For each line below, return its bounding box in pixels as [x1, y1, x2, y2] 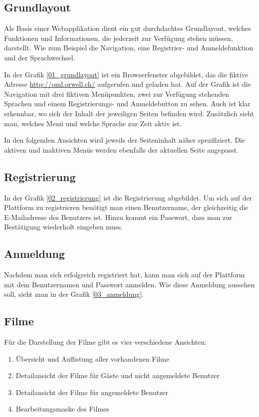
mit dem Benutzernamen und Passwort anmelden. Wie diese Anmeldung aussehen [4, 279, 255, 289]
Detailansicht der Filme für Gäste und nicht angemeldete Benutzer [15, 370, 220, 381]
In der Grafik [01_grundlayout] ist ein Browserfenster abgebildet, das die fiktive [4, 69, 249, 79]
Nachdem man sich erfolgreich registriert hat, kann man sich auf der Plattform [4, 269, 245, 280]
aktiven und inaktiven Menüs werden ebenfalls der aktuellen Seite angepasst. [4, 144, 239, 155]
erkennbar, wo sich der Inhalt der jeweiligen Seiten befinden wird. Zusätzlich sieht [4, 108, 254, 118]
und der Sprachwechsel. [4, 52, 75, 62]
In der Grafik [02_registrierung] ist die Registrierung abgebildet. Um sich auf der [4, 192, 253, 203]
